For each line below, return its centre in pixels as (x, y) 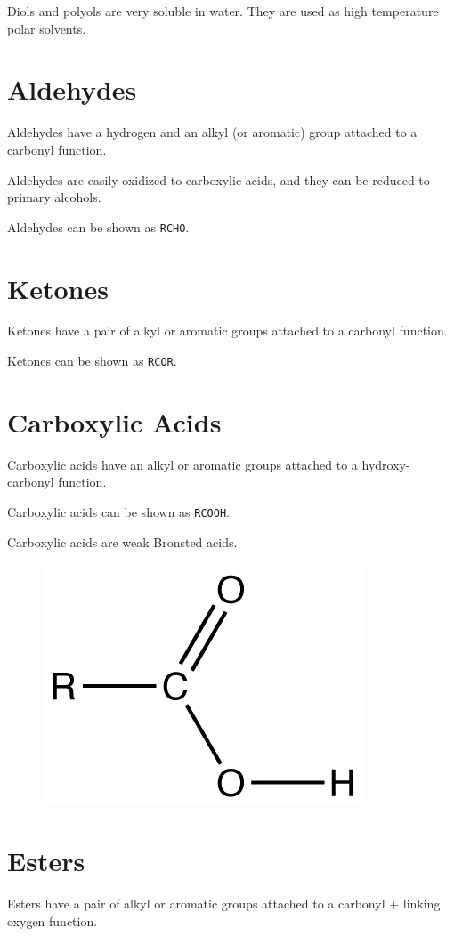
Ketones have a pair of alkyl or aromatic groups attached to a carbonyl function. (227, 331)
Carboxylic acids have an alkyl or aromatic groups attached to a (182, 464)
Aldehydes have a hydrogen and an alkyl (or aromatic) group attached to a (212, 132)
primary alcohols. (54, 197)
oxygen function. (53, 920)
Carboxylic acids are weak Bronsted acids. (122, 541)
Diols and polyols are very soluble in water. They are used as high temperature (223, 11)
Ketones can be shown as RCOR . (92, 361)
